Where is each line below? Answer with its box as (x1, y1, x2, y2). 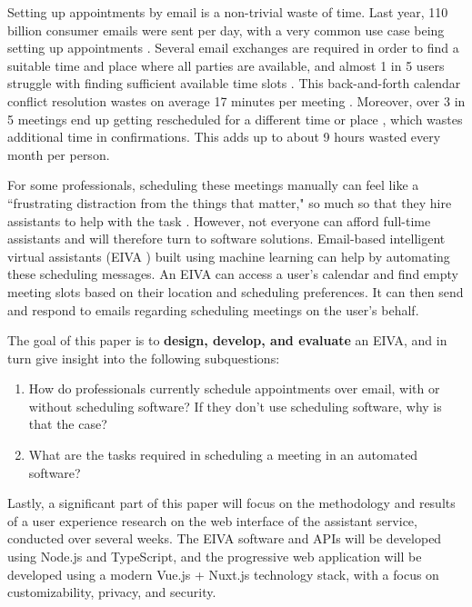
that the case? (28, 414, 107, 433)
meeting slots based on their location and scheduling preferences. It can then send (7, 282, 464, 301)
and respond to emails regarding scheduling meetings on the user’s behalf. (7, 300, 419, 319)
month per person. (7, 144, 110, 164)
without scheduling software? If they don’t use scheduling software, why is (28, 396, 442, 415)
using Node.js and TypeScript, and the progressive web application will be (7, 547, 422, 566)
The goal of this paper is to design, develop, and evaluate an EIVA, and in (7, 331, 447, 350)
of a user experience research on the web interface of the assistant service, (7, 511, 417, 530)
